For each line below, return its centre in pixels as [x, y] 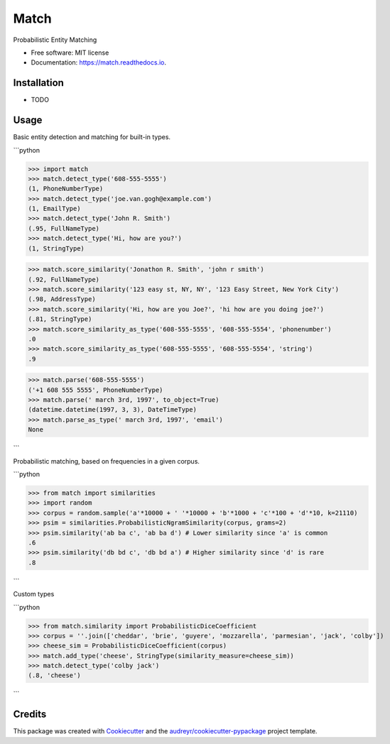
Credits [30, 715]
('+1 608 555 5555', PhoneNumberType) [96, 390]
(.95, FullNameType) [64, 228]
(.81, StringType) [60, 319]
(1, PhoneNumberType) [66, 189]
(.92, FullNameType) [64, 279]
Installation [38, 83]
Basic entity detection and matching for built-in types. [92, 137]
